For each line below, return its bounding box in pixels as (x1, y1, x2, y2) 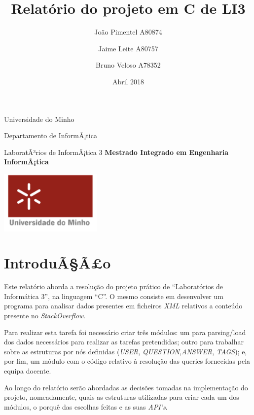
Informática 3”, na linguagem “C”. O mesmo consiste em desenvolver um (4, 291, 223, 301)
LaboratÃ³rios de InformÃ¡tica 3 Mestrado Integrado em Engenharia (4, 147, 229, 157)
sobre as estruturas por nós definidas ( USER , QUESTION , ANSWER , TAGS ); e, (4, 346, 247, 356)
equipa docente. (4, 365, 51, 376)
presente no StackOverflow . (4, 310, 86, 320)
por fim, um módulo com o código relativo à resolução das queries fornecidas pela (4, 356, 251, 366)
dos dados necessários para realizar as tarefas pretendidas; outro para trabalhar (4, 337, 244, 347)
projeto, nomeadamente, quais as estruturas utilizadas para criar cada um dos (4, 392, 239, 402)
